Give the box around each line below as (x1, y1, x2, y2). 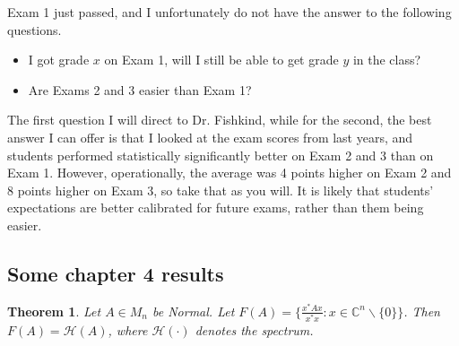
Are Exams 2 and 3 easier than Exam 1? (28, 80, 252, 99)
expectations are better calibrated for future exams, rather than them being (7, 198, 424, 217)
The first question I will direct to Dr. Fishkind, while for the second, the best (7, 110, 432, 129)
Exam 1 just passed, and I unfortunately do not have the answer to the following (7, 3, 452, 21)
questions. (7, 20, 62, 39)
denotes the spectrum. (195, 320, 314, 339)
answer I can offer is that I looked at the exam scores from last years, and (7, 127, 413, 146)
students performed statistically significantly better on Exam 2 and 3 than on (7, 145, 434, 164)
